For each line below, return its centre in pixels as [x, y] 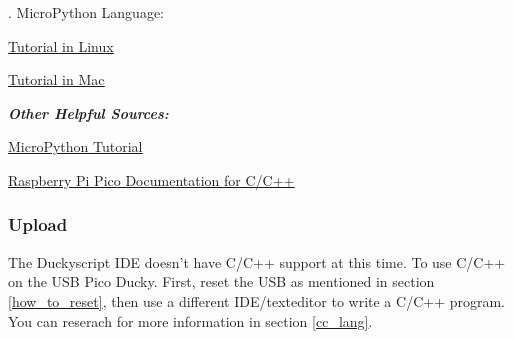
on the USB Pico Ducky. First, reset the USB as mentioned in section [221, 281]
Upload [38, 224]
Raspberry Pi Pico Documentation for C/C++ [151, 179]
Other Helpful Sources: [88, 112]
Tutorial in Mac [56, 79]
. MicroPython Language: [86, 12]
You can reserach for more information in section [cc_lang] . [190, 320]
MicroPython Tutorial [75, 146]
